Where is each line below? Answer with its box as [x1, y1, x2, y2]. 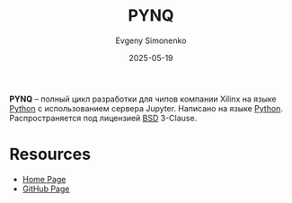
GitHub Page [22, 183, 70, 194]
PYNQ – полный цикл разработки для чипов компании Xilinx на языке [9, 93, 277, 104]
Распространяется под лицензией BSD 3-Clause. [9, 112, 198, 123]
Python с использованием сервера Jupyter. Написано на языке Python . [9, 102, 283, 113]
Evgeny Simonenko [115, 35, 187, 46]
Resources [9, 145, 92, 164]
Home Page [22, 173, 66, 184]
